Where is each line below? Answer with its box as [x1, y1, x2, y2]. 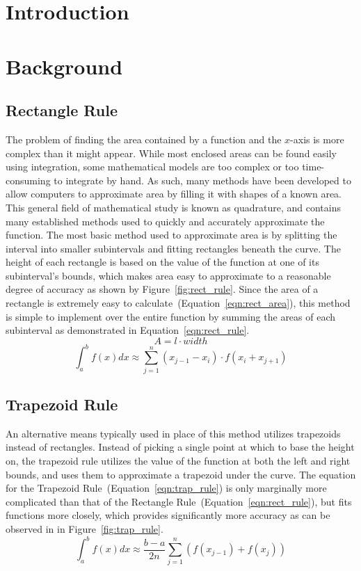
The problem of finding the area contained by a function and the [6, 131, 282, 146]
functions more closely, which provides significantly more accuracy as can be [6, 508, 330, 522]
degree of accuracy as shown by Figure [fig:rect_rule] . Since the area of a [6, 282, 319, 296]
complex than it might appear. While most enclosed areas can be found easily [6, 145, 337, 160]
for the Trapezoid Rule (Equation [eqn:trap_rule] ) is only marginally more [6, 481, 327, 495]
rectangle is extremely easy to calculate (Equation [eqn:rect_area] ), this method [6, 296, 351, 310]
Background [6, 51, 123, 80]
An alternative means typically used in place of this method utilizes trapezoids [6, 426, 341, 440]
